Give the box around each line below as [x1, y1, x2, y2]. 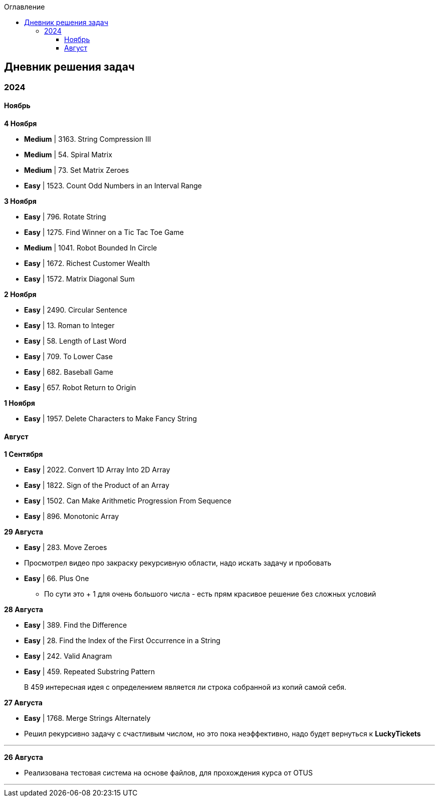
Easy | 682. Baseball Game [24, 368, 113, 377]
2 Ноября [4, 290, 37, 299]
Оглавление [4, 3, 45, 11]
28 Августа [4, 605, 43, 614]
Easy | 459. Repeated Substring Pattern [24, 667, 155, 676]
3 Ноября [4, 197, 37, 206]
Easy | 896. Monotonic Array [24, 512, 119, 521]
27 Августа [4, 698, 43, 707]
